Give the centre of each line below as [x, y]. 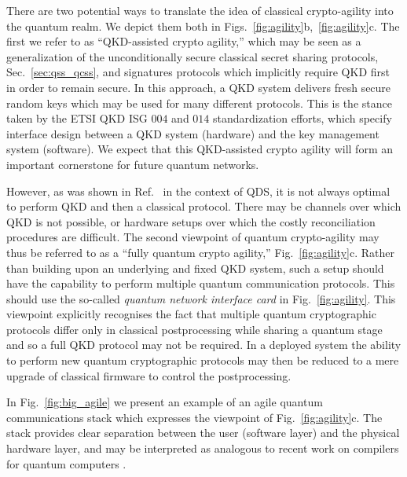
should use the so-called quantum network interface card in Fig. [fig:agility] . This [201, 298]
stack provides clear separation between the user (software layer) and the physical [203, 433]
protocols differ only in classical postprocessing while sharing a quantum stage [194, 329]
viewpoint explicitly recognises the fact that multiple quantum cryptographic [191, 314]
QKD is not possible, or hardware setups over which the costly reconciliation [191, 221]
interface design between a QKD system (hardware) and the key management [193, 133]
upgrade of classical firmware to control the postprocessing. [149, 375]
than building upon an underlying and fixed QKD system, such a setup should [195, 268]
